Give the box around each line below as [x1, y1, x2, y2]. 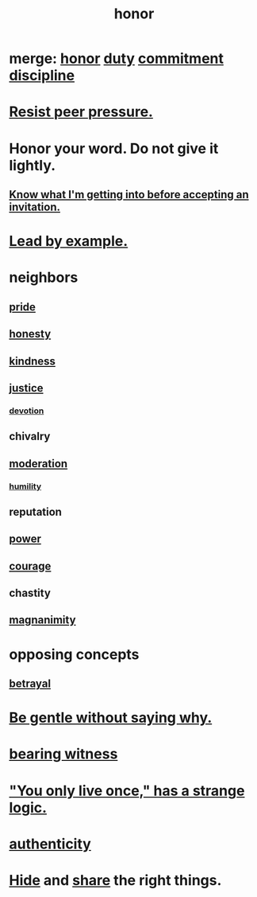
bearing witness [9, 745, 118, 763]
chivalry [9, 430, 51, 443]
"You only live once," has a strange [9, 782, 245, 800]
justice [9, 381, 44, 395]
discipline [9, 67, 75, 84]
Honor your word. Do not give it [9, 139, 219, 158]
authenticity [9, 835, 92, 852]
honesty [9, 327, 52, 341]
